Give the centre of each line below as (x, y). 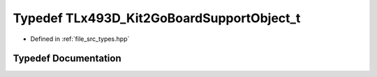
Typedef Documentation (67, 59)
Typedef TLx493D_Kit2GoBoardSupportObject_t (157, 18)
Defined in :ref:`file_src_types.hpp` (80, 39)
